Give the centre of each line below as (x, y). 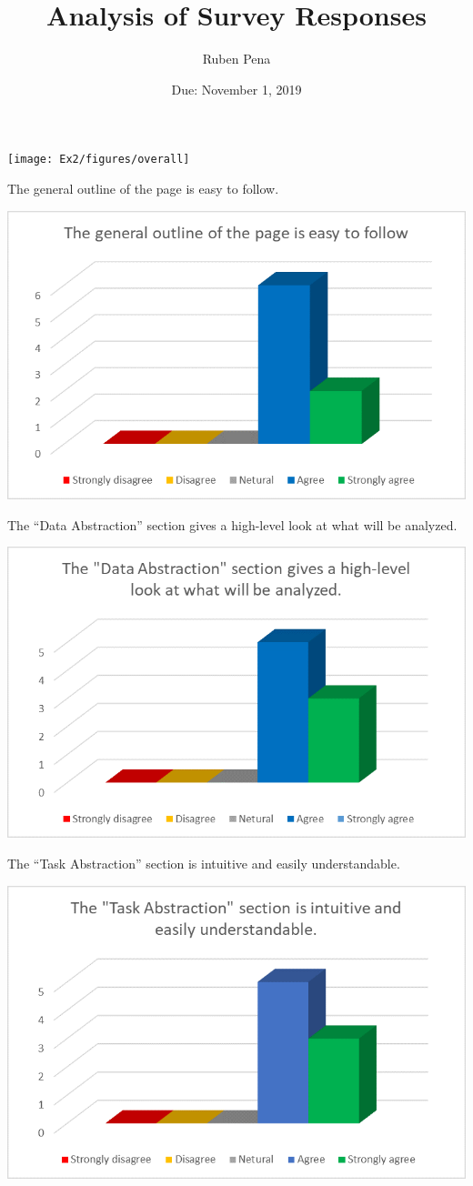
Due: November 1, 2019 (236, 89)
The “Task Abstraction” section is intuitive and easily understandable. (204, 863)
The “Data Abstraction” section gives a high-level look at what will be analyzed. (232, 524)
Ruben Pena (236, 59)
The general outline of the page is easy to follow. (143, 188)
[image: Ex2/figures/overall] (99, 160)
